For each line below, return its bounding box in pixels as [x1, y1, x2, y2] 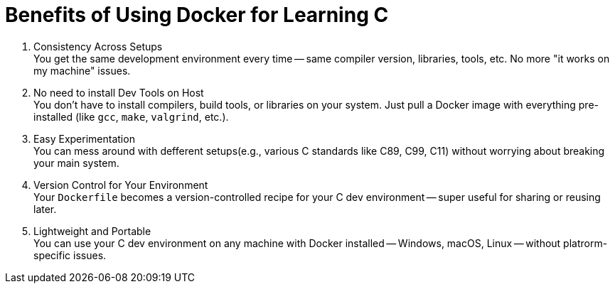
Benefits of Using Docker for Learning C [5, 3, 389, 27]
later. [33, 202, 57, 215]
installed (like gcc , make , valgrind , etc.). [33, 110, 229, 123]
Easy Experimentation [33, 132, 135, 145]
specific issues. [33, 249, 107, 261]
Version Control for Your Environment [33, 178, 208, 191]
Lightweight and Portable [33, 224, 151, 237]
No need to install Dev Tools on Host [33, 86, 204, 99]
